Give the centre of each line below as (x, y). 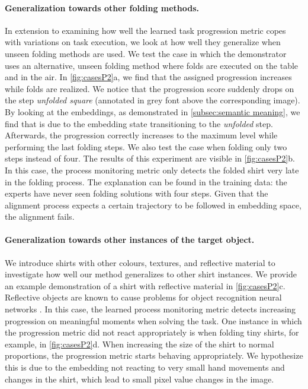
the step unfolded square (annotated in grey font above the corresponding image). (153, 100)
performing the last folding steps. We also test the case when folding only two (146, 146)
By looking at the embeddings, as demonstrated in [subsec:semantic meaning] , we (153, 111)
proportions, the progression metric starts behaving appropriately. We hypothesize (154, 355)
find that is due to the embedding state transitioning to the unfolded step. (139, 123)
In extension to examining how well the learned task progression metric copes (145, 30)
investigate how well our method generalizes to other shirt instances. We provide (151, 274)
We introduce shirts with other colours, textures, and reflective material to (140, 262)
